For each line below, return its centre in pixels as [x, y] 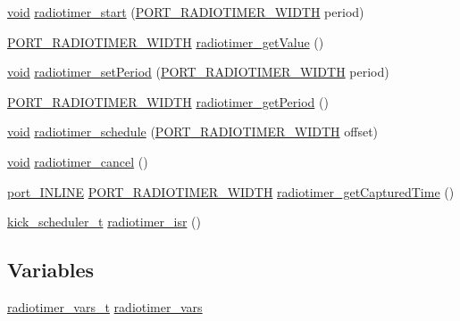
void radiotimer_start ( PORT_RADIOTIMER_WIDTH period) [186, 12]
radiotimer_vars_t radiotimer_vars [105, 306]
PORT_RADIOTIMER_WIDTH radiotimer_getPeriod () [168, 101]
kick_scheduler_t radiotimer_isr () [104, 222]
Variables [51, 270]
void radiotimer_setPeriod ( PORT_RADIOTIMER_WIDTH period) [198, 72]
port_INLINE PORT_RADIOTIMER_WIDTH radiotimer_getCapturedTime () [231, 191]
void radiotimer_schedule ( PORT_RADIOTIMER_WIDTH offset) [193, 132]
